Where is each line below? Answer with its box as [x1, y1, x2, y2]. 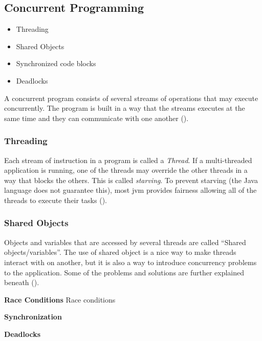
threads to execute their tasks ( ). [4, 194, 107, 205]
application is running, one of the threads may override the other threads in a [4, 165, 248, 175]
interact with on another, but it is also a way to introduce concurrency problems [4, 256, 257, 267]
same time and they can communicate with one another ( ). [4, 112, 189, 123]
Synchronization [4, 311, 62, 322]
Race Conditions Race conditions [4, 294, 116, 305]
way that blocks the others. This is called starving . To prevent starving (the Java [4, 174, 258, 185]
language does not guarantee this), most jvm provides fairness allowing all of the [4, 185, 257, 195]
